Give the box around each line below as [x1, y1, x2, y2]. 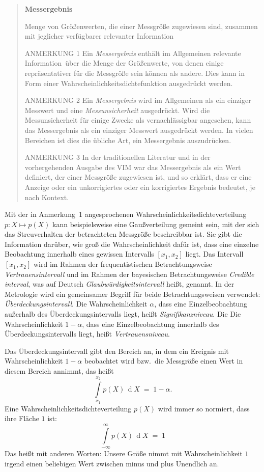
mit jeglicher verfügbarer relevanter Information [24, 31, 174, 41]
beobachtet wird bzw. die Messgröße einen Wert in [84, 355, 243, 366]
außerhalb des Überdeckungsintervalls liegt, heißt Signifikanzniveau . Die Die [5, 309, 241, 319]
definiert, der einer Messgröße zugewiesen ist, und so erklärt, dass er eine [24, 172, 252, 182]
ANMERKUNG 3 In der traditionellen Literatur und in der [24, 152, 211, 162]
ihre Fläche [5, 413, 39, 424]
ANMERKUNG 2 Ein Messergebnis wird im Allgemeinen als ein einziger [24, 95, 251, 105]
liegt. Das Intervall [185, 248, 244, 259]
